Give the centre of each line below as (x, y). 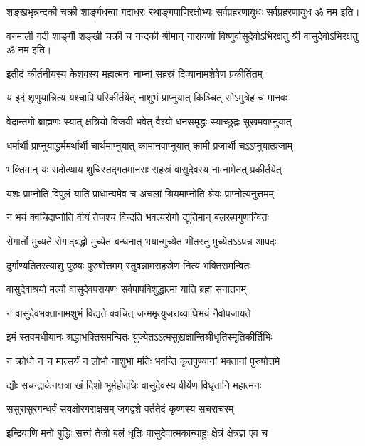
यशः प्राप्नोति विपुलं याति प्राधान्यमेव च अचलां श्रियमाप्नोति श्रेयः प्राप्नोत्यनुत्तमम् (140, 193)
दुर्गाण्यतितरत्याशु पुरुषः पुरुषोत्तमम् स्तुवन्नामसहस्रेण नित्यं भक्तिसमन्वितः (129, 265)
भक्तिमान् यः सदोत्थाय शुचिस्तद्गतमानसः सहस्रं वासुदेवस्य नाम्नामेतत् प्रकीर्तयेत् (144, 169)
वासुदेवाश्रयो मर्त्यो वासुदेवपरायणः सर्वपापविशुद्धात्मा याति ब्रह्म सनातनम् (127, 289)
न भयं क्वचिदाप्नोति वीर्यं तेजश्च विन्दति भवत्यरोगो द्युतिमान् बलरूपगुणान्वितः (138, 217)
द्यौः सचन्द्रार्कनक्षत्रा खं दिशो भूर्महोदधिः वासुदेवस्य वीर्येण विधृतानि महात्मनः (134, 384)
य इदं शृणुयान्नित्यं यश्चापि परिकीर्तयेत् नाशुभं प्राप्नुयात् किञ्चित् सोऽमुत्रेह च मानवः (147, 97)
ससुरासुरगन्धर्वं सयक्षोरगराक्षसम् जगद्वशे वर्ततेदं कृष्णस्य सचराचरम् (120, 409)
